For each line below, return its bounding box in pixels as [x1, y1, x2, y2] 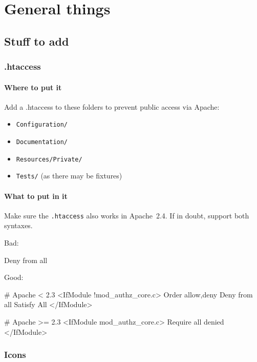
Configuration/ [16, 121, 68, 129]
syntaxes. [4, 220, 33, 231]
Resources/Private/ [16, 155, 82, 163]
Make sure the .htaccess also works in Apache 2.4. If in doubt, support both [4, 210, 249, 220]
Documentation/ [16, 138, 68, 146]
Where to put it [4, 82, 62, 92]
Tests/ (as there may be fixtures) [16, 170, 122, 181]
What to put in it [4, 190, 68, 201]
